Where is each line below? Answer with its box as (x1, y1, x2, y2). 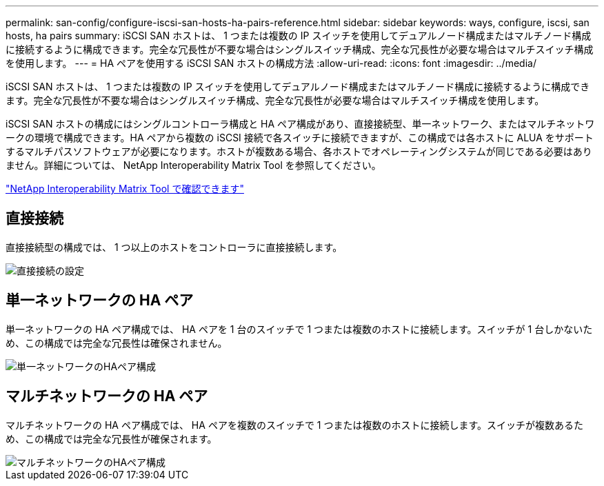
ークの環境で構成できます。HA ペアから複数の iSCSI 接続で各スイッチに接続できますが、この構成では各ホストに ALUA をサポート (6, 132, 594, 143)
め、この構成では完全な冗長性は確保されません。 (6, 336, 228, 349)
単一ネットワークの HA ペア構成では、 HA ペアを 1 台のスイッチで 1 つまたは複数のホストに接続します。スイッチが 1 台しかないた (6, 323, 593, 335)
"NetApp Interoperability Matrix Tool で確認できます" (6, 183, 244, 194)
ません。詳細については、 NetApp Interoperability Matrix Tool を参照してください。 (6, 159, 381, 171)
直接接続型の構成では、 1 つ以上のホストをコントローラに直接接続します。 (6, 241, 343, 253)
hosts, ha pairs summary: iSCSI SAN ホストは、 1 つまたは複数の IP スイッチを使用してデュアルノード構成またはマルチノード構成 (6, 30, 592, 41)
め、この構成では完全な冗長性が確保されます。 (6, 432, 217, 445)
